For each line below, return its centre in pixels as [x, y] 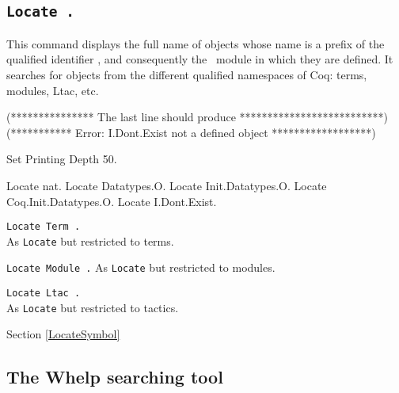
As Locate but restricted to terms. [90, 240]
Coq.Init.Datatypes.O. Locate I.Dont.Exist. [112, 201]
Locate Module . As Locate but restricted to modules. [141, 267]
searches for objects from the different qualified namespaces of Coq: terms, [187, 74]
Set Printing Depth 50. [62, 159]
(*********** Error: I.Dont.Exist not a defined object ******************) [191, 132]
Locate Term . [44, 227]
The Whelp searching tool [115, 377]
